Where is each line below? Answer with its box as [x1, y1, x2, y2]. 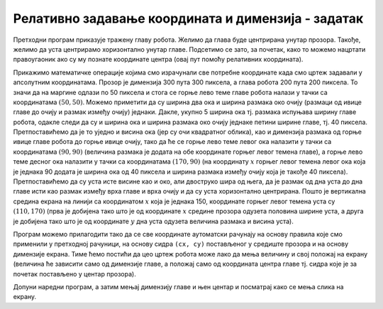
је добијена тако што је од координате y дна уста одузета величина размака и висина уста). [13, 217, 294, 225]
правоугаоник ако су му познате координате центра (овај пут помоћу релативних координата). [13, 55, 304, 64]
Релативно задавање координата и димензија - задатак [13, 11, 364, 26]
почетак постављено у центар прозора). [13, 269, 136, 278]
